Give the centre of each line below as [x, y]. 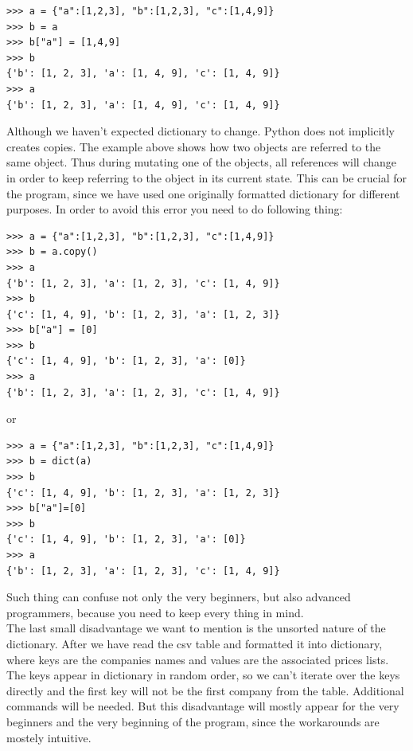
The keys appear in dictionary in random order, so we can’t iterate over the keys [203, 675]
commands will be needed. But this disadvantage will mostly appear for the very [203, 706]
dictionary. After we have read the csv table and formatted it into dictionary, [195, 643]
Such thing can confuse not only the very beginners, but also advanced [179, 597]
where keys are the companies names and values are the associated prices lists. [198, 659]
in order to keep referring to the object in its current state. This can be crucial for [207, 177]
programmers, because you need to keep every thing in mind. [155, 612]
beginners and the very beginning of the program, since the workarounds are [193, 721]
